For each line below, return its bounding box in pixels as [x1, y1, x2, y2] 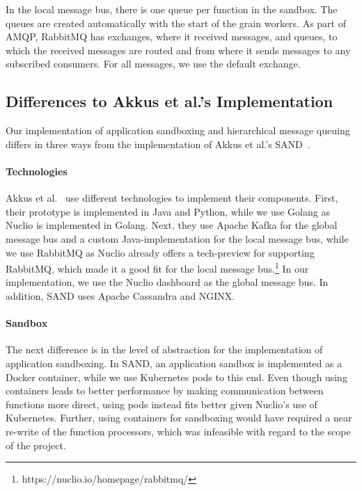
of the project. [6, 437, 66, 452]
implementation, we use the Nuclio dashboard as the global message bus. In [6, 275, 329, 289]
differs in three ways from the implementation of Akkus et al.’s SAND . [6, 136, 310, 151]
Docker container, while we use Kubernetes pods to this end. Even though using [6, 369, 347, 384]
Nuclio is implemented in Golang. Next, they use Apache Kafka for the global [6, 218, 338, 232]
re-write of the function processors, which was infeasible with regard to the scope [6, 424, 351, 438]
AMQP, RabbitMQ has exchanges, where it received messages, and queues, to [6, 29, 338, 44]
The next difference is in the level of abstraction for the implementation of [6, 342, 323, 357]
